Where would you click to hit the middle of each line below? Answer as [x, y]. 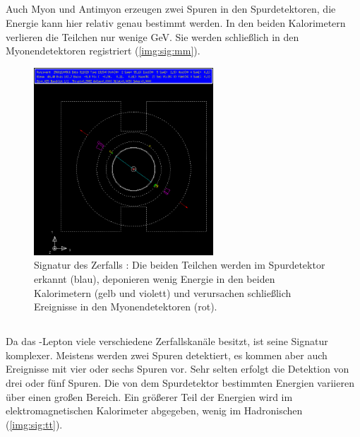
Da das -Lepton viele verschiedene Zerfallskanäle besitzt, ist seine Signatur [167, 341]
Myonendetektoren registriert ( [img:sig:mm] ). [103, 51]
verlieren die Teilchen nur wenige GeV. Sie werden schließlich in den [152, 36]
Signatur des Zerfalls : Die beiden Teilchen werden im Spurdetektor [180, 265]
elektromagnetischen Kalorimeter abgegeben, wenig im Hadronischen [154, 410]
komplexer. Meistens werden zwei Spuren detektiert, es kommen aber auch [167, 355]
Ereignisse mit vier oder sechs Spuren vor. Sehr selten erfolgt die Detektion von [178, 369]
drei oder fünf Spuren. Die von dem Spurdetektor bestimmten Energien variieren [180, 383]
